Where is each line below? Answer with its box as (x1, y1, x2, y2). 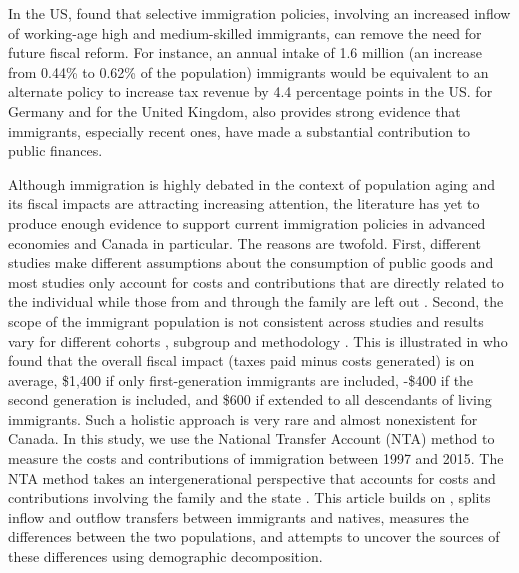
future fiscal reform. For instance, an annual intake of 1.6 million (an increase (8, 42, 482, 63)
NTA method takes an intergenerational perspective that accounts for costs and (8, 467, 496, 488)
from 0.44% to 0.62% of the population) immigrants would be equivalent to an (8, 61, 489, 82)
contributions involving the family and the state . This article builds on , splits (8, 487, 491, 508)
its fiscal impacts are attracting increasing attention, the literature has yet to (8, 193, 480, 214)
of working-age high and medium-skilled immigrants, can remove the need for (8, 22, 482, 43)
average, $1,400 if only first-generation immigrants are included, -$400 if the (8, 369, 474, 390)
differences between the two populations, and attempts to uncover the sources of (8, 526, 500, 547)
